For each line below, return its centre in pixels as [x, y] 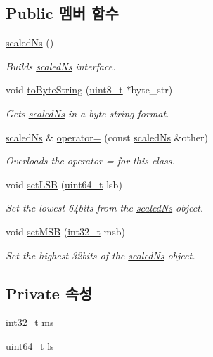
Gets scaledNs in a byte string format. [88, 113]
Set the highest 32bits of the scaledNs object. [101, 255]
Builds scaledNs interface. [61, 66]
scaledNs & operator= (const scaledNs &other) [107, 137]
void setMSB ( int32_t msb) [65, 231]
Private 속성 [49, 293]
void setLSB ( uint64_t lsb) [64, 184]
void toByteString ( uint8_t [64, 90]
